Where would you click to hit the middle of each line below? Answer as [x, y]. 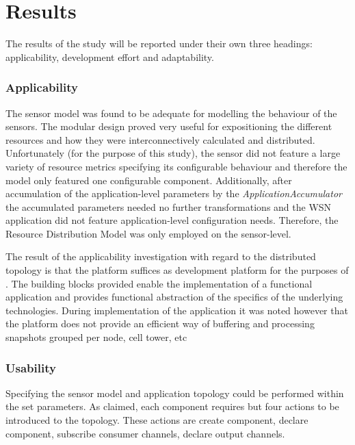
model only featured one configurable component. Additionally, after [149, 180]
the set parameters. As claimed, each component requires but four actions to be [172, 406]
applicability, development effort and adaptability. [110, 56]
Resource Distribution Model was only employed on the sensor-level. [148, 233]
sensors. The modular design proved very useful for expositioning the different [169, 126]
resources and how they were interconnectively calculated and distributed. [160, 139]
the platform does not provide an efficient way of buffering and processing [160, 323]
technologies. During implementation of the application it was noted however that [177, 310]
